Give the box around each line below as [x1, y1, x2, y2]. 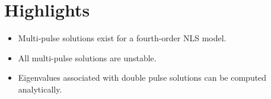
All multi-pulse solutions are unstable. [18, 51, 157, 64]
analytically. [18, 82, 62, 95]
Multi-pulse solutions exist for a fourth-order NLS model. [18, 32, 227, 44]
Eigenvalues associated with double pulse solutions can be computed [18, 71, 267, 84]
